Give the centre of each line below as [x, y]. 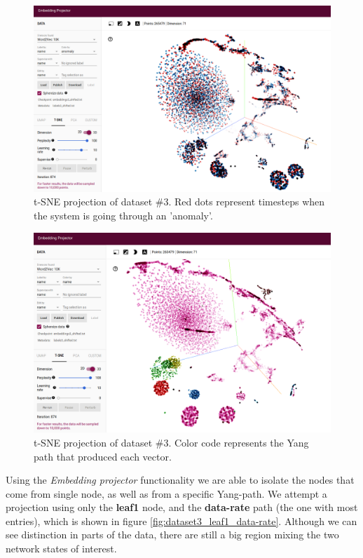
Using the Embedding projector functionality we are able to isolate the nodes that [180, 480]
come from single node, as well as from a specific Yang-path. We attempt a [166, 493]
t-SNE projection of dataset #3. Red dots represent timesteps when [179, 202]
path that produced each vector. [103, 456]
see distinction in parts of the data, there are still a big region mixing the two [172, 535]
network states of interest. [61, 549]
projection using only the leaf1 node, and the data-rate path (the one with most [182, 507]
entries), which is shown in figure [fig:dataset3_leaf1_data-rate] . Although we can [181, 520]
